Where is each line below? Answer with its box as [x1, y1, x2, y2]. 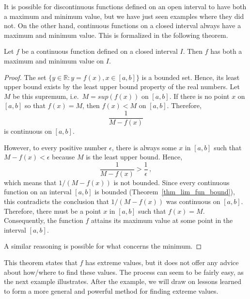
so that [24, 100, 46, 110]
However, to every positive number [4, 142, 107, 152]
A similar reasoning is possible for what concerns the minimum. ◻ [4, 241, 202, 251]
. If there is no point [169, 91, 230, 101]
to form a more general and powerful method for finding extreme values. [4, 285, 219, 296]
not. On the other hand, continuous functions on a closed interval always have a [4, 20, 241, 31]
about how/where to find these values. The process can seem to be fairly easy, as [4, 267, 244, 277]
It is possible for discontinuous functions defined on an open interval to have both [4, 1, 247, 11]
